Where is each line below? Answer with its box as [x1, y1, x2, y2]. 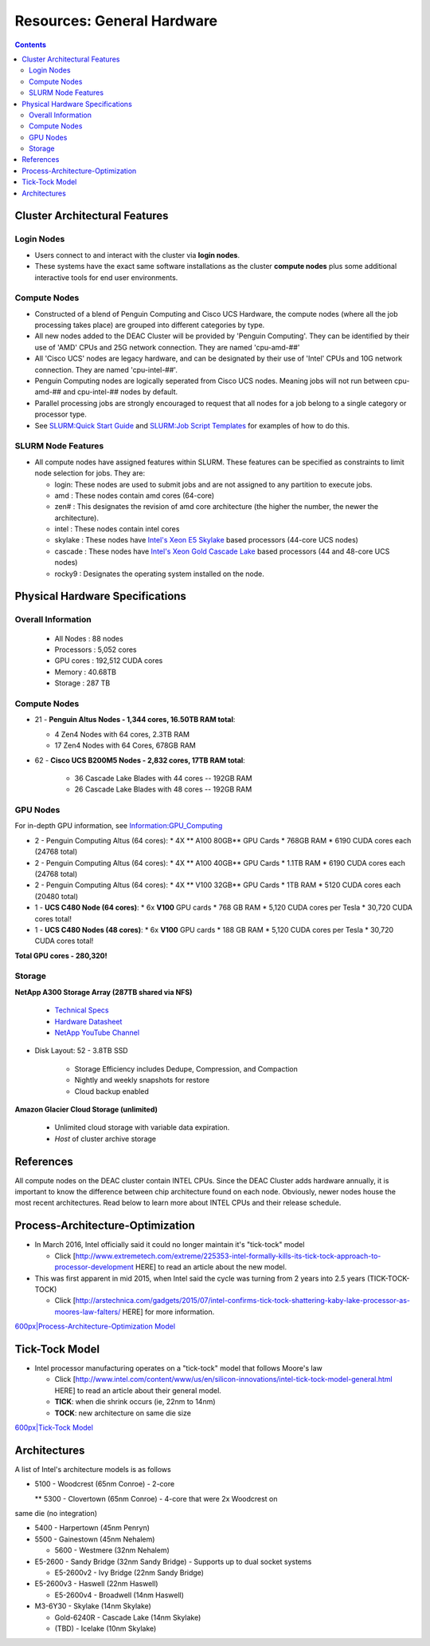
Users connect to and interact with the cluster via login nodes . [34, 250, 240, 259]
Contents [14, 40, 47, 49]
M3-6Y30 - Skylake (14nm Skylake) [34, 1601, 151, 1611]
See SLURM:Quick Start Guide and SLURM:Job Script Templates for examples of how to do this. [34, 420, 350, 430]
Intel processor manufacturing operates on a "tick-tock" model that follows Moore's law [34, 1364, 322, 1372]
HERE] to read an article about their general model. [54, 1385, 222, 1395]
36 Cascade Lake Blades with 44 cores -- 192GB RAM [74, 773, 252, 783]
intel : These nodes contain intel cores [54, 524, 180, 534]
